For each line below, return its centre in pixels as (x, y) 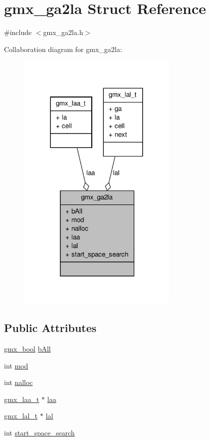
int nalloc (18, 382)
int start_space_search (39, 432)
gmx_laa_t (22, 399)
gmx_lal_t (21, 416)
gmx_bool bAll (27, 348)
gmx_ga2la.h (63, 32)
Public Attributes (50, 328)
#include (18, 32)
